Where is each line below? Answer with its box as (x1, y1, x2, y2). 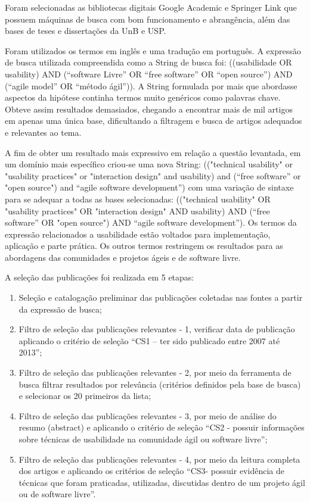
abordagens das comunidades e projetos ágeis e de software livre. (5, 251, 241, 263)
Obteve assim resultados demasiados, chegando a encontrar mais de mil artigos (5, 102, 293, 115)
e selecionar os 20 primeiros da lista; (18, 389, 151, 402)
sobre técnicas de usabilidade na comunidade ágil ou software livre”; (18, 433, 268, 445)
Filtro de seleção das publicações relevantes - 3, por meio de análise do (18, 409, 277, 422)
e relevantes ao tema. (5, 126, 82, 138)
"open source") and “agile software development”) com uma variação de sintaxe (5, 181, 294, 194)
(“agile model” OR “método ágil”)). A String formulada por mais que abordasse (5, 79, 297, 92)
